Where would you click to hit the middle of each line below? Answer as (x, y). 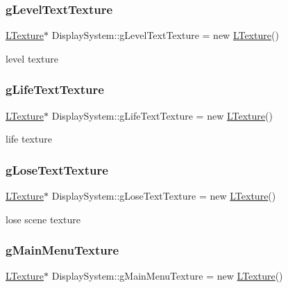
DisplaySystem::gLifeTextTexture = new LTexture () (162, 115)
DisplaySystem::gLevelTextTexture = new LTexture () (165, 35)
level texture (32, 58)
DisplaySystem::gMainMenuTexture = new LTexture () (167, 276)
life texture (29, 139)
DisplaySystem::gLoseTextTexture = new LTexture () (164, 196)
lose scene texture (43, 219)
